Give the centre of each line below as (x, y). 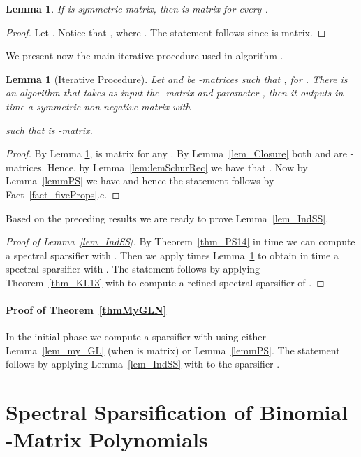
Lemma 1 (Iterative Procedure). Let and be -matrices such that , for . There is (177, 79)
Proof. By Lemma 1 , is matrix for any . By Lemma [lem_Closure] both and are (177, 153)
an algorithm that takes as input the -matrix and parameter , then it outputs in (175, 93)
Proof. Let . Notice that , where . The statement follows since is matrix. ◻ (166, 32)
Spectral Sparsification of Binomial (177, 412)
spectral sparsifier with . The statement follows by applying (133, 269)
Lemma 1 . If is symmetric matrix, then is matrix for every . (137, 8)
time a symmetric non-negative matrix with (98, 106)
